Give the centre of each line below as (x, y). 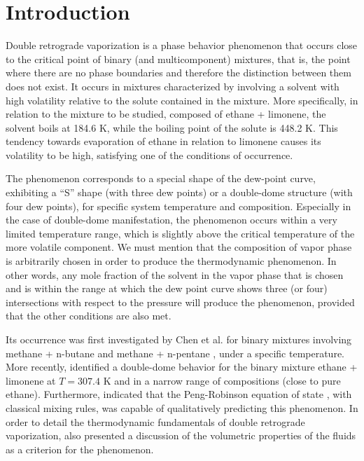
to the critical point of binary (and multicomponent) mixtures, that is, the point (178, 59)
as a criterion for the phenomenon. (80, 449)
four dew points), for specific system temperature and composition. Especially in (178, 206)
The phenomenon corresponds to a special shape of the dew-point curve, (161, 178)
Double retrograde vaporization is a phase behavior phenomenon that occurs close (182, 45)
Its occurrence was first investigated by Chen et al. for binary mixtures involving (179, 339)
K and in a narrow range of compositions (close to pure (222, 380)
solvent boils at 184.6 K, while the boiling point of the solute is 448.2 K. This (172, 127)
